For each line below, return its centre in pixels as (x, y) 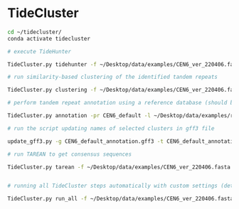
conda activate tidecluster (49, 38)
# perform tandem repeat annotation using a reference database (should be (122, 103)
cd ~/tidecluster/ (34, 32)
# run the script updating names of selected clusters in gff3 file (111, 128)
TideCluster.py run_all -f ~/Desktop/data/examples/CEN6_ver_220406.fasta (121, 199)
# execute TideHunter (39, 51)
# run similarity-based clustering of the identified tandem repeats (113, 77)
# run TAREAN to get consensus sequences (70, 154)
